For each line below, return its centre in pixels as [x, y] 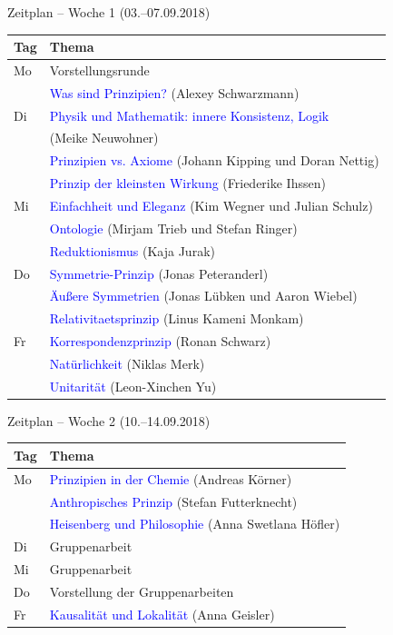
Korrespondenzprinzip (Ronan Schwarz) [160, 341]
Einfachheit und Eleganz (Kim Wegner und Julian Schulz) [211, 205]
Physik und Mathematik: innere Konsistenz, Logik [189, 115]
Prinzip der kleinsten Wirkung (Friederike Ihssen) [187, 183]
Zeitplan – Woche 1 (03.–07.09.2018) [109, 12]
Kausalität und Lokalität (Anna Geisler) [162, 614]
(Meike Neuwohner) [104, 138]
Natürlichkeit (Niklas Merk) [127, 363]
